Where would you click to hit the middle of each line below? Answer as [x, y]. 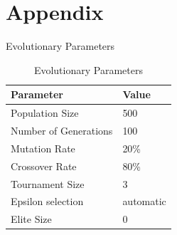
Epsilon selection [47, 201]
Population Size [45, 113]
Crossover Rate [44, 166]
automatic [144, 201]
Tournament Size [48, 183]
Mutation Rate [43, 148]
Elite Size [31, 219]
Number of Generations [62, 130]
